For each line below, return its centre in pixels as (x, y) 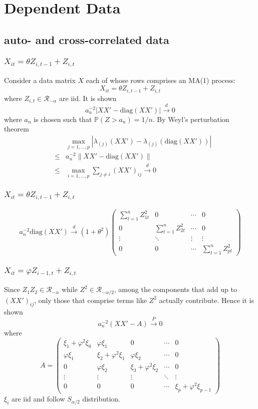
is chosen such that (63, 119)
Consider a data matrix (40, 80)
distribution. (101, 399)
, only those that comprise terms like (90, 300)
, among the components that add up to (175, 289)
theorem (17, 129)
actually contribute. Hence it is (206, 300)
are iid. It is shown (88, 98)
